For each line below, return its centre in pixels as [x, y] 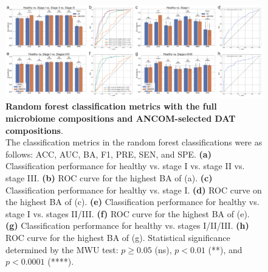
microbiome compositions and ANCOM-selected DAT [121, 118]
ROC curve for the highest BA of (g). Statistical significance [118, 237]
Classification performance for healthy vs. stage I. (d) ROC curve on [134, 190]
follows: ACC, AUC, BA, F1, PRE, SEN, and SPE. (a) [108, 154]
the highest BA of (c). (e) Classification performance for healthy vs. [132, 202]
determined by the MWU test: [62, 249]
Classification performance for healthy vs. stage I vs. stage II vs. [125, 166]
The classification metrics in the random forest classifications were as [134, 142]
